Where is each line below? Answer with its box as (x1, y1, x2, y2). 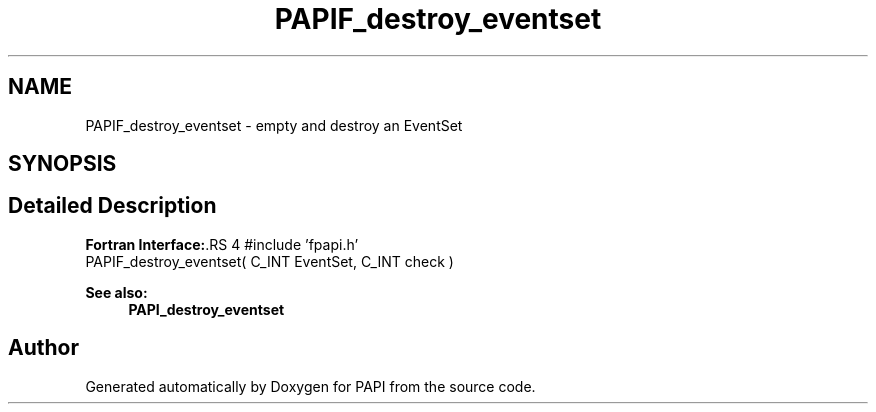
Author (8, 335, 79, 361)
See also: (85, 283, 148, 301)
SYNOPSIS (8, 151, 117, 177)
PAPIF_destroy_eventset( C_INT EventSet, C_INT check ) (85, 252, 454, 270)
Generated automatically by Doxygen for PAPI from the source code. (85, 377, 536, 395)
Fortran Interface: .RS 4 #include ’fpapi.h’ (85, 235, 359, 253)
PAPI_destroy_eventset (128, 300, 285, 318)
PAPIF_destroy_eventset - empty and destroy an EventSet (85, 116, 463, 134)
